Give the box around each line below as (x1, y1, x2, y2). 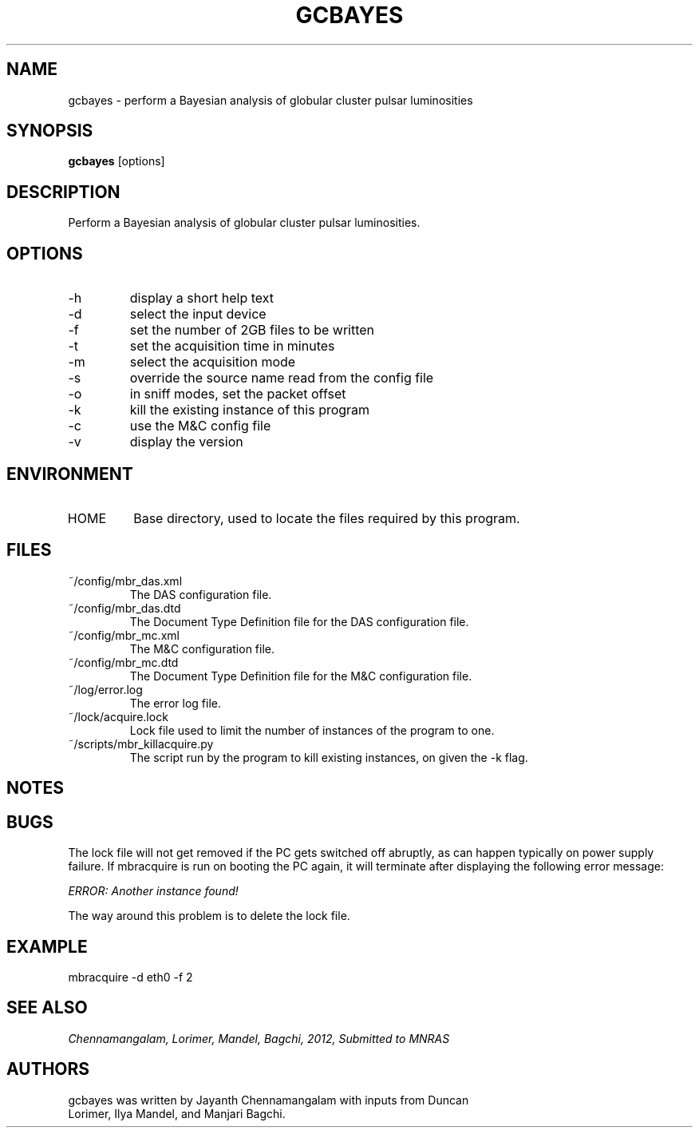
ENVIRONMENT (6, 463, 133, 484)
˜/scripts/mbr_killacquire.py (68, 736, 214, 751)
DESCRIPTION (6, 181, 120, 202)
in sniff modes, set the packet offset (129, 386, 346, 402)
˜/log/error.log (68, 682, 143, 696)
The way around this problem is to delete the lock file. (68, 909, 350, 923)
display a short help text (129, 290, 274, 307)
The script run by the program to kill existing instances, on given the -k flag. (129, 750, 528, 764)
